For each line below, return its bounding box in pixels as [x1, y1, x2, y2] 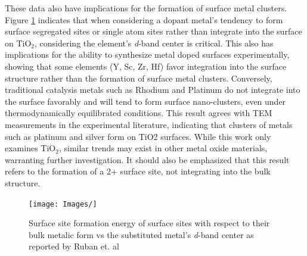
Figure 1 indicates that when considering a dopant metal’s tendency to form [5, 13, 283, 26]
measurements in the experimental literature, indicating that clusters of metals [5, 118, 293, 130]
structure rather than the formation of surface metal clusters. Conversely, [5, 71, 272, 84]
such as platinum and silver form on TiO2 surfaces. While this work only [5, 130, 271, 142]
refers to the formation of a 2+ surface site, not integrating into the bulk [5, 165, 271, 177]
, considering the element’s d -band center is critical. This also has [35, 36, 274, 49]
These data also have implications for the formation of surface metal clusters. [5, 2, 287, 14]
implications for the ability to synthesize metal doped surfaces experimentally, [5, 48, 290, 61]
